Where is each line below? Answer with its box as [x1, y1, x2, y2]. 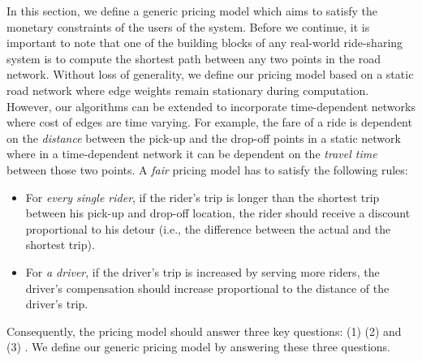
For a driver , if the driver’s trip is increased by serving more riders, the [25, 263, 380, 280]
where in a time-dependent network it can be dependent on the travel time [6, 145, 377, 162]
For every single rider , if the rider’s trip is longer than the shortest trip [25, 188, 380, 205]
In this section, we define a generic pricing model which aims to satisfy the [6, 2, 377, 19]
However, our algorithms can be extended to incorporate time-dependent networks [6, 97, 416, 114]
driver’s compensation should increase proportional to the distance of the [25, 279, 390, 296]
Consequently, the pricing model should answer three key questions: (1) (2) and [6, 322, 402, 339]
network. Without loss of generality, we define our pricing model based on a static [6, 66, 414, 83]
